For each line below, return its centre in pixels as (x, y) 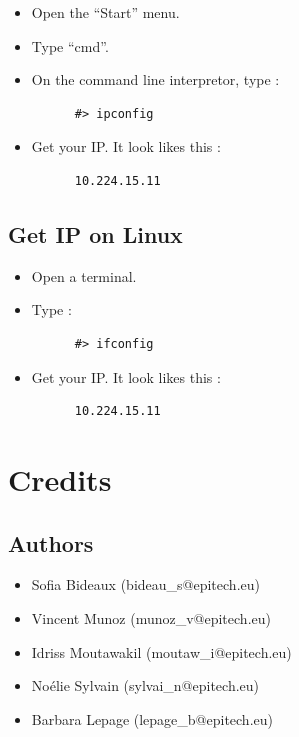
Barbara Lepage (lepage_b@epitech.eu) (152, 718)
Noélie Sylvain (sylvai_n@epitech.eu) (145, 685)
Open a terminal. (84, 275)
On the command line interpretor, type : (155, 79)
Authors (51, 542)
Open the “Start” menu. (105, 12)
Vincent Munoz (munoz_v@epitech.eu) (151, 617)
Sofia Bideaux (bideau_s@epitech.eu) (145, 584)
